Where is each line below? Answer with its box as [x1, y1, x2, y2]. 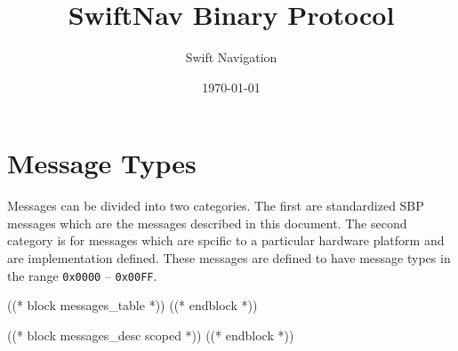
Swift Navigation [185, 48, 277, 67]
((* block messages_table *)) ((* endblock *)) [7, 296, 258, 315]
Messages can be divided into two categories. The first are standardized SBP [7, 196, 424, 215]
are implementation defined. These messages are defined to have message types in [7, 249, 451, 267]
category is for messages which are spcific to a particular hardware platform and [7, 231, 445, 250]
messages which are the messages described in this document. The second [7, 213, 407, 232]
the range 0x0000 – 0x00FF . [7, 266, 157, 284]
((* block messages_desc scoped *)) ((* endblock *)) [7, 325, 294, 344]
